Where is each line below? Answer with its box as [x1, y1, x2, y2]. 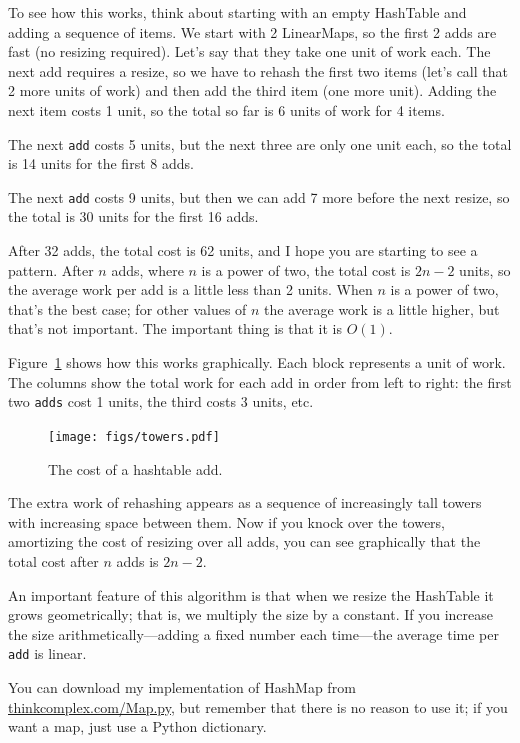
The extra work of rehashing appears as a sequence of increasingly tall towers [8, 492, 482, 513]
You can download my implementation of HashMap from [8, 676, 356, 697]
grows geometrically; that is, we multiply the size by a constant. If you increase [8, 604, 494, 625]
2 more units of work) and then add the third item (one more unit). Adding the [8, 80, 497, 101]
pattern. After [8, 259, 94, 280]
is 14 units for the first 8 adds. [8, 153, 194, 174]
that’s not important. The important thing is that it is [8, 318, 343, 339]
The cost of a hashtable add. [48, 458, 223, 479]
